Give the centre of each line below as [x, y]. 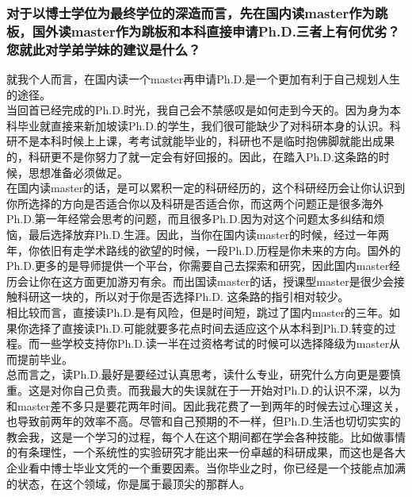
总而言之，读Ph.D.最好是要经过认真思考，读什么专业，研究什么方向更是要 [198, 374]
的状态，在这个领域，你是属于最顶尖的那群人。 [128, 483]
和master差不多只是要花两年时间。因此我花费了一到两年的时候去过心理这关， [206, 405]
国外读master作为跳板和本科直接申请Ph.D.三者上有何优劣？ [216, 31]
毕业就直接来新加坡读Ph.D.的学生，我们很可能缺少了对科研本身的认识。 [203, 125]
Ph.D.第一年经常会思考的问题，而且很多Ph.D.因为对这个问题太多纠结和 [190, 219]
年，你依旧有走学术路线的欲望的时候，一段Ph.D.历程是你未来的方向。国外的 [204, 250]
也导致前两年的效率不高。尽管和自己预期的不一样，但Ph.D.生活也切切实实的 [204, 421]
